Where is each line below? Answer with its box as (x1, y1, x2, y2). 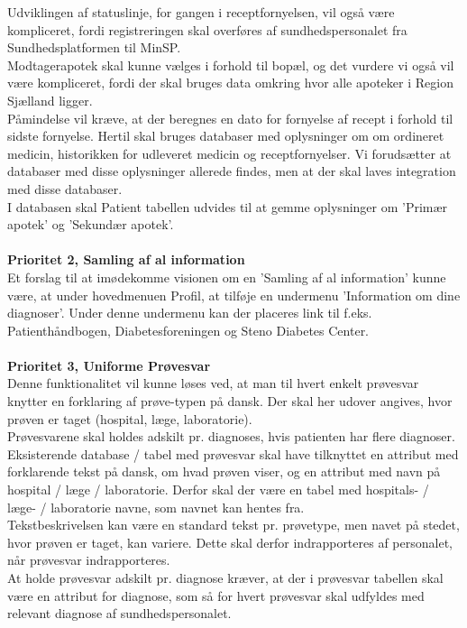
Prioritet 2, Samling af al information (7, 250, 245, 269)
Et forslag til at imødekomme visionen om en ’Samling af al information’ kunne (7, 267, 446, 286)
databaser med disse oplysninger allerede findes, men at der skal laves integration (7, 162, 456, 180)
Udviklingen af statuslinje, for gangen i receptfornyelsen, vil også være (7, 3, 395, 21)
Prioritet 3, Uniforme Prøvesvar (7, 356, 211, 374)
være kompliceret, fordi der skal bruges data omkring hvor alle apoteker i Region (7, 73, 453, 92)
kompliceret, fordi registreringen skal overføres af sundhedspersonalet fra (7, 20, 407, 39)
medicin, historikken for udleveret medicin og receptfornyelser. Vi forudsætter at (7, 143, 452, 162)
